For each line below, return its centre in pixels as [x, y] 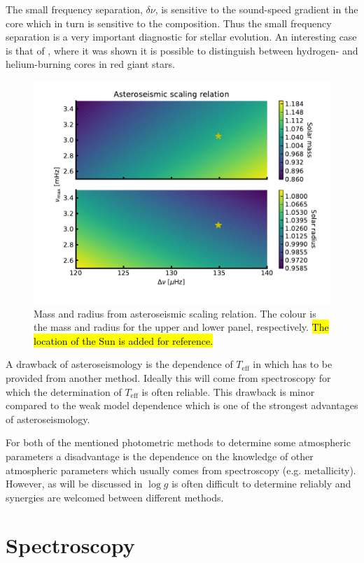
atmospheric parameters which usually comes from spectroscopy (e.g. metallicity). [181, 470]
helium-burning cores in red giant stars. [90, 64]
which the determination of [64, 391]
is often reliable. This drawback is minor [228, 391]
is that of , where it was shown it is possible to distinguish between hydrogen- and [182, 50]
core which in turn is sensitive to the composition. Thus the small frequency [169, 23]
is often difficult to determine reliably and [261, 484]
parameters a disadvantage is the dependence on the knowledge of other [160, 456]
